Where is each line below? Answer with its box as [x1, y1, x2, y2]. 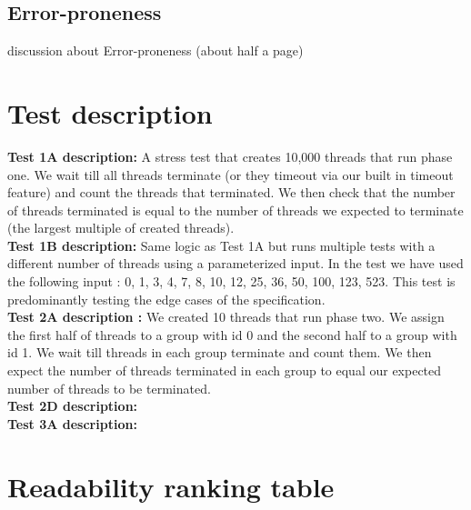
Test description [7, 94, 213, 131]
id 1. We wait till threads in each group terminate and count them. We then [7, 343, 432, 362]
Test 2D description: [7, 396, 138, 415]
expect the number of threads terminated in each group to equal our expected [7, 361, 442, 380]
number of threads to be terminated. [7, 378, 211, 397]
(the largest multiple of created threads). [7, 218, 235, 237]
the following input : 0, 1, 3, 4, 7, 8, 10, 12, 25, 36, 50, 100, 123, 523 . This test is [7, 272, 456, 291]
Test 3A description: [7, 414, 137, 433]
